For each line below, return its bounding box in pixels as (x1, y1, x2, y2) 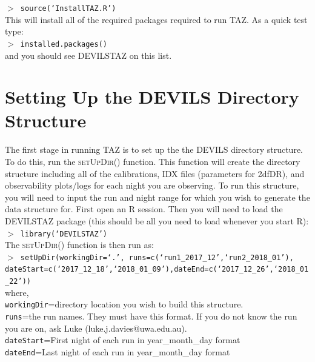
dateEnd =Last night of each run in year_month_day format (5, 345, 230, 358)
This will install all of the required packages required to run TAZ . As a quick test (5, 13, 308, 25)
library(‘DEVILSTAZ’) (20, 229, 107, 238)
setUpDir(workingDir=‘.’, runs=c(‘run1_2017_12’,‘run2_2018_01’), (20, 253, 294, 262)
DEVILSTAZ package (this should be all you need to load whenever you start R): (5, 214, 309, 227)
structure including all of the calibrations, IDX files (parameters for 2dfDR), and (5, 167, 305, 179)
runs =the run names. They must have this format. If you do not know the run (5, 310, 297, 323)
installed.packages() (20, 39, 107, 49)
